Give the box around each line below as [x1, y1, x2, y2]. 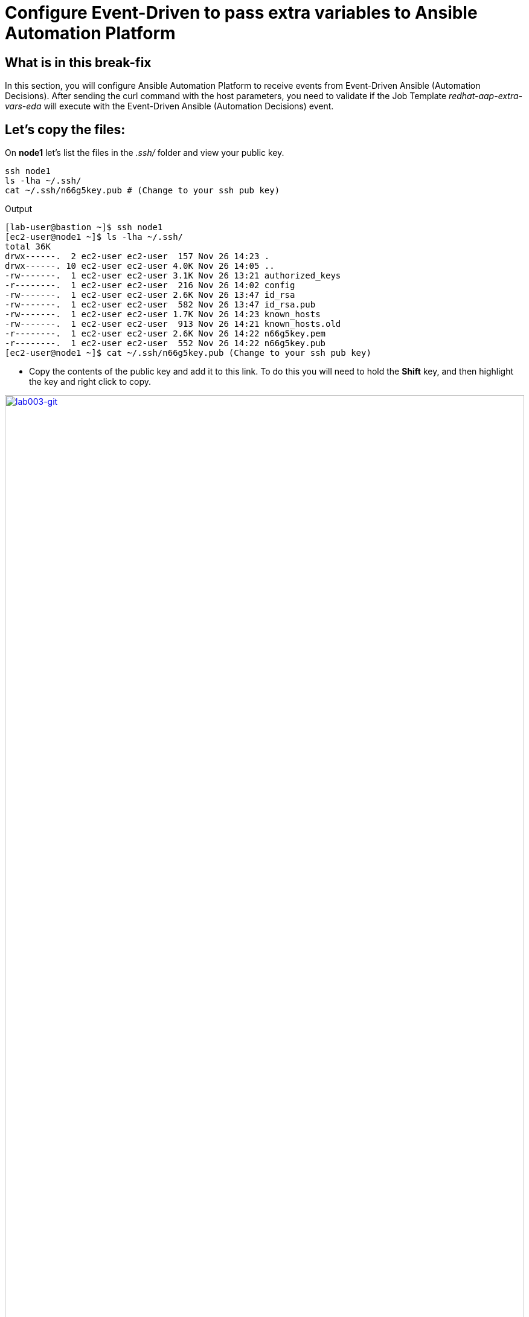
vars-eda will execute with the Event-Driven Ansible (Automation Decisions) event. [5, 101, 334, 112]
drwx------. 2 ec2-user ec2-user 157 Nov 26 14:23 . [5, 251, 270, 262]
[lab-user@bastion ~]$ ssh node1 [5, 222, 163, 233]
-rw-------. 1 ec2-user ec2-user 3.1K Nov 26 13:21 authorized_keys [5, 271, 341, 281]
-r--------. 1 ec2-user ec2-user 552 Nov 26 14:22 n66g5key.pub [5, 338, 326, 349]
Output [5, 204, 32, 214]
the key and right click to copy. [29, 376, 151, 387]
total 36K [5, 242, 51, 252]
